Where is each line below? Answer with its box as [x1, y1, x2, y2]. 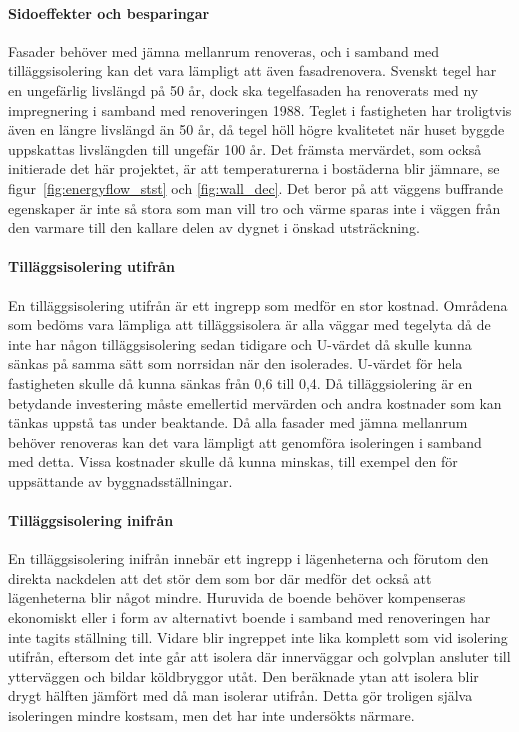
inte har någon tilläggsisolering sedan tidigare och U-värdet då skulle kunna [8, 333, 472, 354]
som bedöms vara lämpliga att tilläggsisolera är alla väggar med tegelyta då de [8, 314, 491, 335]
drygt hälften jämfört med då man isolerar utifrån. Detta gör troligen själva [8, 685, 473, 706]
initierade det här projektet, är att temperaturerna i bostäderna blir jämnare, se [8, 158, 500, 179]
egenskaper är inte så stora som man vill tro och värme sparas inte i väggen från [8, 197, 501, 218]
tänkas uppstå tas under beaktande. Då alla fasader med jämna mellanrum [8, 412, 468, 433]
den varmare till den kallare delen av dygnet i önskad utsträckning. [8, 217, 420, 238]
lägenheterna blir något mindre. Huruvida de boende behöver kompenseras [8, 587, 466, 608]
